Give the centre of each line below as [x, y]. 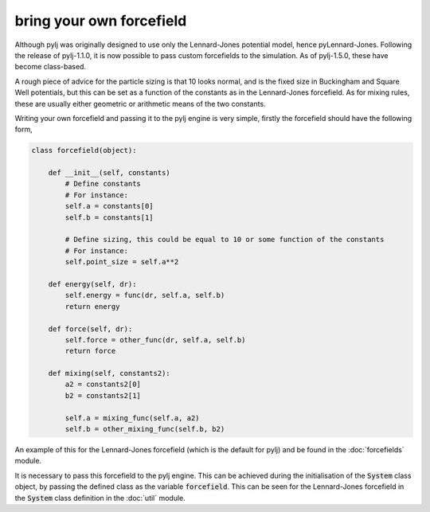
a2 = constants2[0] [103, 385]
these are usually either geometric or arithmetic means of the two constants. [140, 104]
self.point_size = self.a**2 [122, 262]
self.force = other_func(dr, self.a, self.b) [155, 340]
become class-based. [51, 67]
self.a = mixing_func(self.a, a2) [132, 418]
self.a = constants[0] [109, 206]
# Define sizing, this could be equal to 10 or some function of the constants [225, 240]
